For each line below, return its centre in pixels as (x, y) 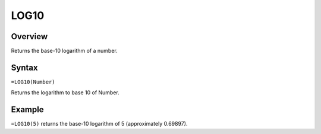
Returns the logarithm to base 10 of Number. (65, 92)
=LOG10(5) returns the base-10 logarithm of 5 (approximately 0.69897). (99, 124)
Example (27, 110)
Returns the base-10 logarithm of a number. (64, 51)
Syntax (24, 67)
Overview (29, 36)
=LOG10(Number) (33, 82)
